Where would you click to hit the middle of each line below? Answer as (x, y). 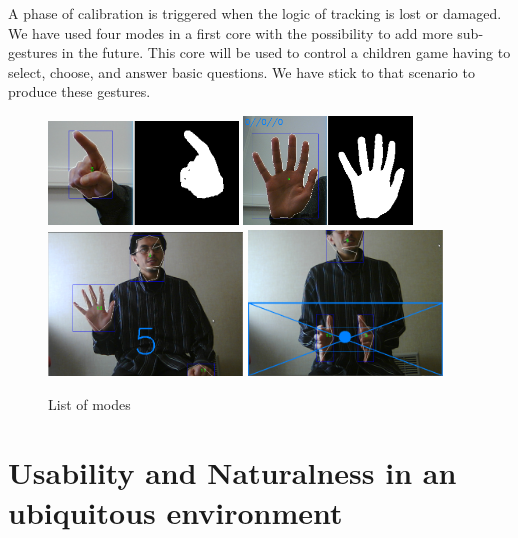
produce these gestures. (79, 91)
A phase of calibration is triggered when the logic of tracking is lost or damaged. (255, 13)
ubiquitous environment (175, 511)
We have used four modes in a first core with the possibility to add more (230, 32)
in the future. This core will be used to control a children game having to (286, 52)
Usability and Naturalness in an (232, 472)
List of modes (89, 403)
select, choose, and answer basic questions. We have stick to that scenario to (241, 71)
